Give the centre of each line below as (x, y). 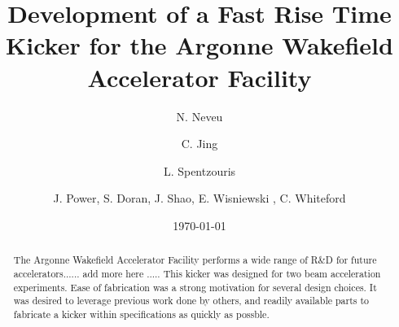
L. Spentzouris (199, 170)
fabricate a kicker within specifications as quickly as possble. (141, 314)
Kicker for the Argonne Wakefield (199, 45)
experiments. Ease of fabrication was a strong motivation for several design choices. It (195, 287)
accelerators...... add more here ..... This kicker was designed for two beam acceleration (197, 273)
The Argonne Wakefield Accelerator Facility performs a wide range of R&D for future (195, 260)
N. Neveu (199, 116)
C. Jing (199, 144)
